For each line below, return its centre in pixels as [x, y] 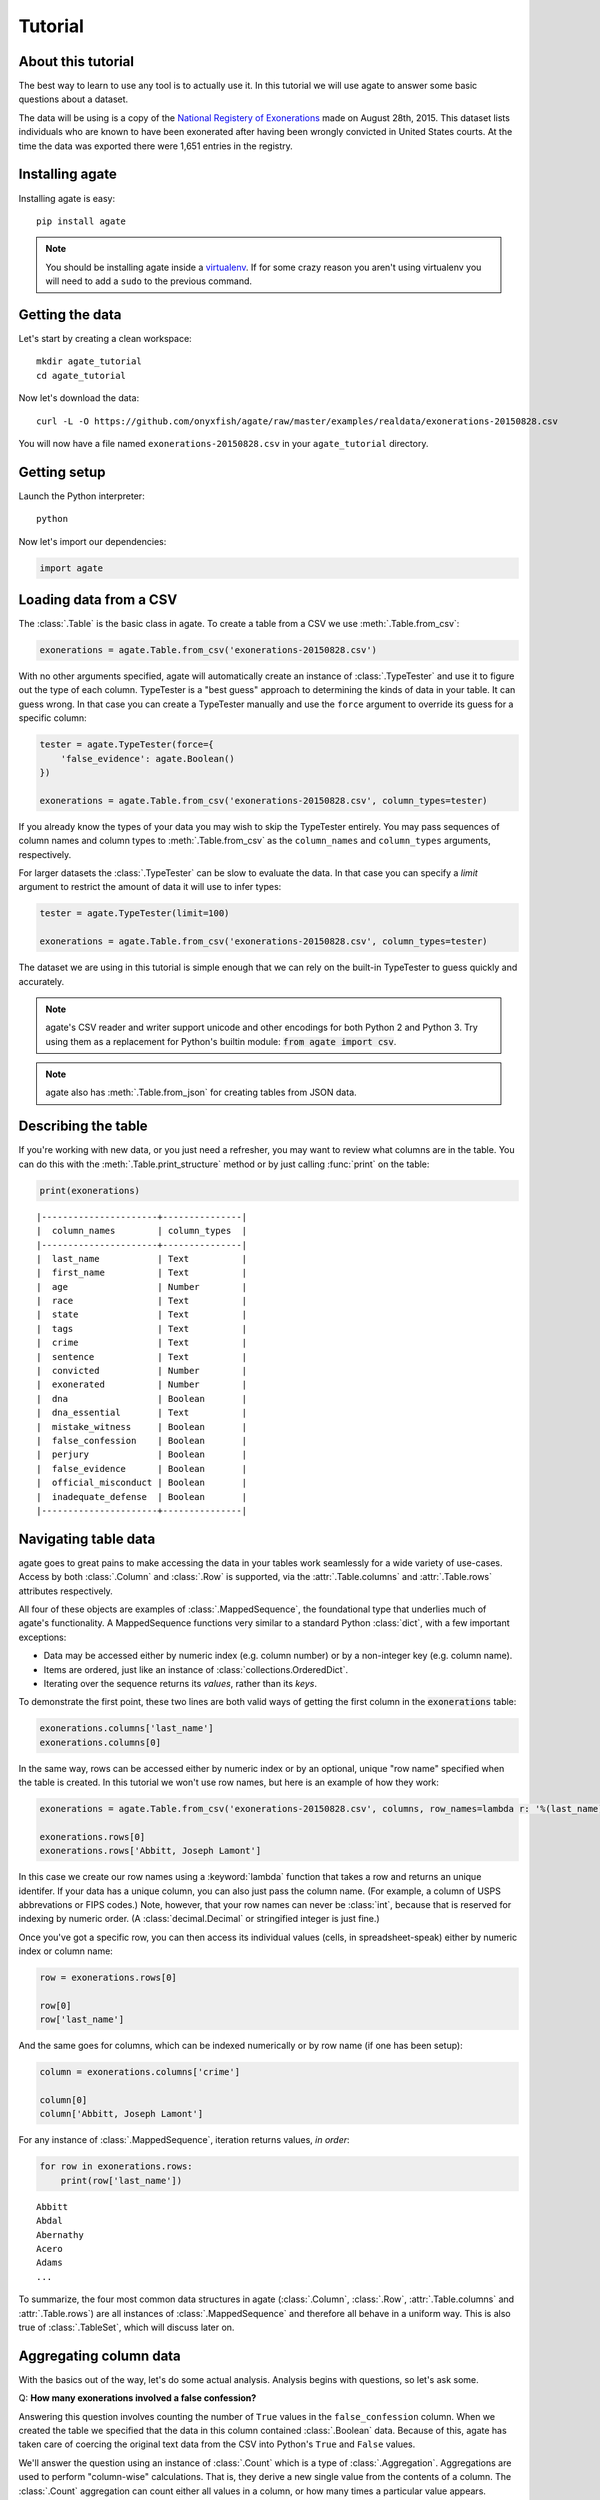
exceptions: [42, 1637]
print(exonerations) [89, 1190]
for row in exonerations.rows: [116, 2166]
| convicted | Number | [142, 1371]
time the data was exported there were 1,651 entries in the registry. [156, 146]
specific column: [52, 718]
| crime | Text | [142, 1343]
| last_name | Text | [142, 1258]
